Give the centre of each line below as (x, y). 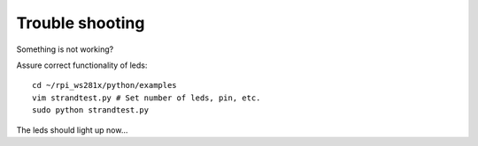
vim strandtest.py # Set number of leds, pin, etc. (146, 98)
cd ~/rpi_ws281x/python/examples (104, 85)
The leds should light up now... (72, 130)
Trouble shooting (81, 23)
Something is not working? (65, 49)
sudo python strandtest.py (91, 110)
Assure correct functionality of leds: (82, 65)
